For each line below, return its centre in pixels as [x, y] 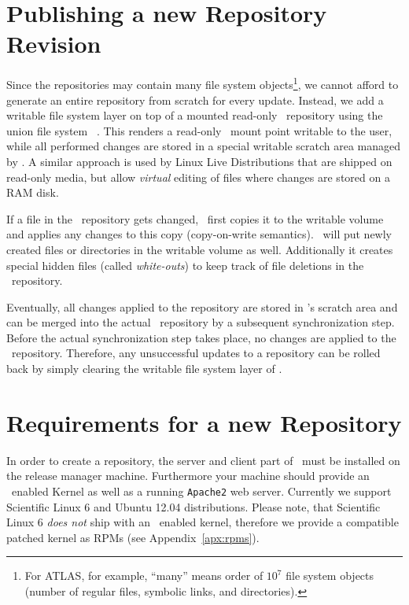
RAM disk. [33, 192]
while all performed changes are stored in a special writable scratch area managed [204, 146]
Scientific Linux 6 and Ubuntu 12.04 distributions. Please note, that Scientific [193, 506]
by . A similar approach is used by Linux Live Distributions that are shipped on [199, 161]
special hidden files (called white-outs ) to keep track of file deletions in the [185, 265]
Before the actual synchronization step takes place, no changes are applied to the [201, 337]
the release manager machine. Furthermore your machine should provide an [188, 476]
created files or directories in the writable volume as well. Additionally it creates [200, 249]
